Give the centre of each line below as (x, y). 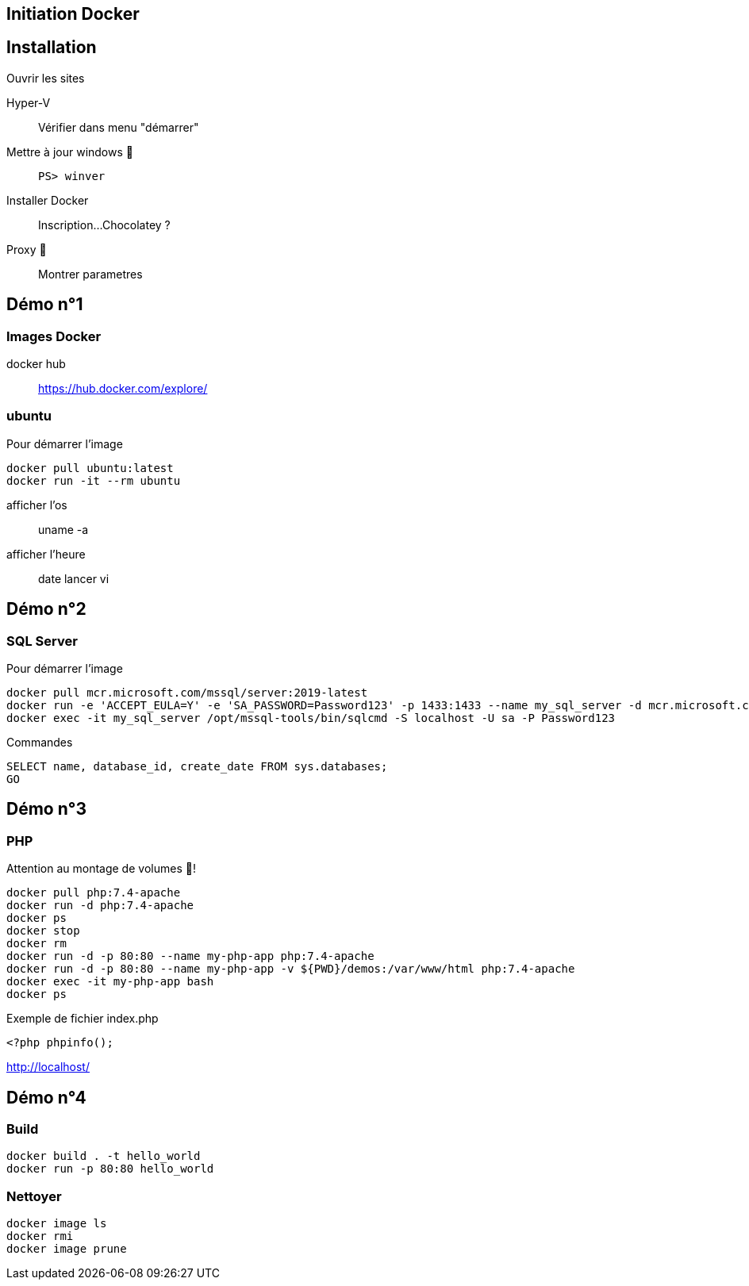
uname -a (63, 529)
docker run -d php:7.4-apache (100, 906)
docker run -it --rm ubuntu (94, 480)
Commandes (40, 743)
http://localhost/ (48, 1067)
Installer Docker (48, 200)
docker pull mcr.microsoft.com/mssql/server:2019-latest (187, 693)
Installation (52, 48)
